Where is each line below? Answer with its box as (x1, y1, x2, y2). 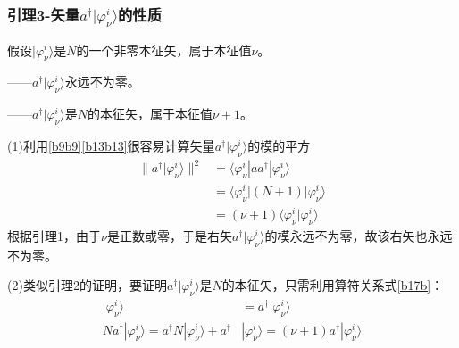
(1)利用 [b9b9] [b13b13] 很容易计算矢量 (7, 136, 215, 154)
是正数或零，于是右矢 (106, 227, 232, 245)
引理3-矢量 (7, 3, 80, 25)
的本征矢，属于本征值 (87, 104, 213, 123)
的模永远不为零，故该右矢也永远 (264, 227, 453, 245)
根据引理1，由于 (7, 227, 101, 245)
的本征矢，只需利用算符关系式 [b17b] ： (221, 276, 444, 294)
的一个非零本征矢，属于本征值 (76, 40, 252, 59)
